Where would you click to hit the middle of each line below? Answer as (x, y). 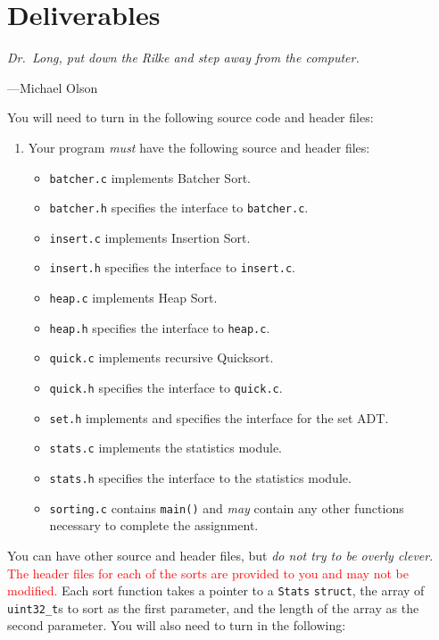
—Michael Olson (53, 87)
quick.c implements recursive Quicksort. (162, 357)
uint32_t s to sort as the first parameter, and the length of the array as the (213, 607)
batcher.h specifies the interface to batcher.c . (179, 208)
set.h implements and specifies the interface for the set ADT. (219, 417)
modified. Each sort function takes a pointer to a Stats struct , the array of (216, 590)
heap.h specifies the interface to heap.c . (160, 327)
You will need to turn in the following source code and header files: (191, 117)
